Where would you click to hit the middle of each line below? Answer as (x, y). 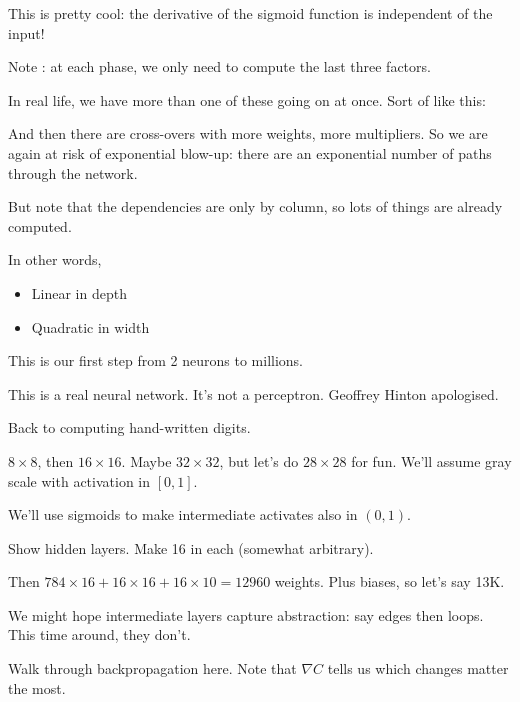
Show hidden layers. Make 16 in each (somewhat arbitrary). (191, 547)
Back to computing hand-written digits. (129, 427)
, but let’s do (259, 460)
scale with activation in (79, 480)
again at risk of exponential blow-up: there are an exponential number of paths (250, 152)
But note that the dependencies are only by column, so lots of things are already (255, 206)
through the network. (73, 172)
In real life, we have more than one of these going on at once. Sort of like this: (247, 99)
